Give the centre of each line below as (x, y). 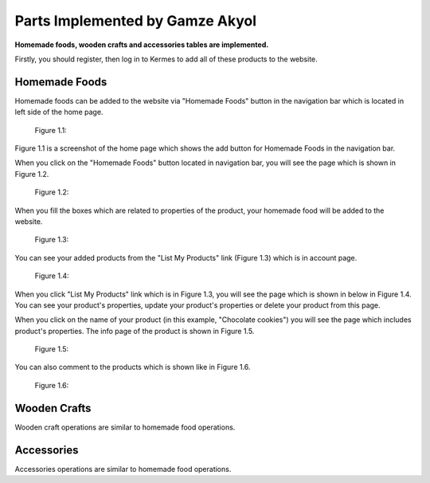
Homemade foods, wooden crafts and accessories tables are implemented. (142, 45)
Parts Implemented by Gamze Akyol (136, 21)
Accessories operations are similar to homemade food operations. (123, 469)
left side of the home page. (59, 112)
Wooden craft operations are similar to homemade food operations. (125, 427)
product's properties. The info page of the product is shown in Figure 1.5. (135, 331)
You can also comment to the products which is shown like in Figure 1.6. (133, 367)
